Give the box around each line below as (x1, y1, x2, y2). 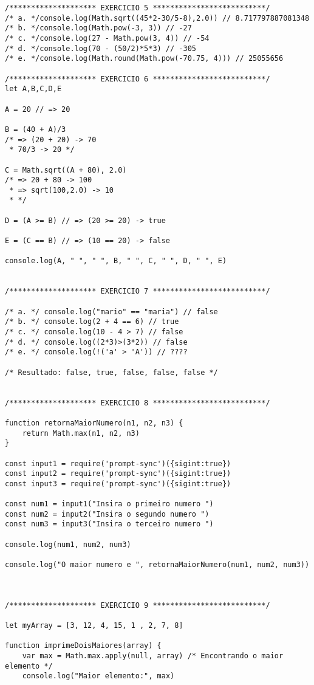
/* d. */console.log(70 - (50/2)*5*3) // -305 (5, 44, 196, 53)
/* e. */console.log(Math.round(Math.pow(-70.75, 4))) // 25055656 (5, 54, 284, 63)
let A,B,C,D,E (5, 84, 62, 94)
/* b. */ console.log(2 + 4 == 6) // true (5, 317, 179, 326)
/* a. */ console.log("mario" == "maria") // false (5, 307, 218, 316)
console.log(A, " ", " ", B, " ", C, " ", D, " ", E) (5, 256, 227, 266)
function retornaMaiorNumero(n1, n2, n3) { (5, 418, 183, 427)
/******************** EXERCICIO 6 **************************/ (5, 74, 270, 83)
